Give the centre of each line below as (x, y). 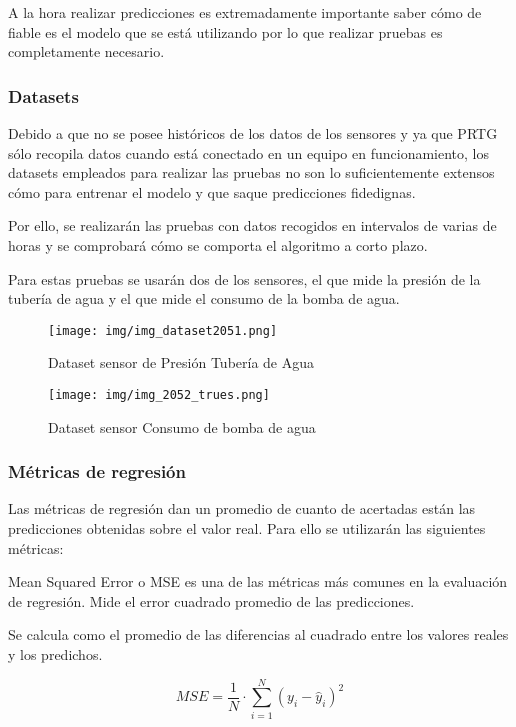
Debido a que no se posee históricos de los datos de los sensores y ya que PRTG (253, 133)
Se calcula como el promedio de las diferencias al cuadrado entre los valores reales (258, 634)
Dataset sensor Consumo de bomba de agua (182, 426)
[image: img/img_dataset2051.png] (163, 330)
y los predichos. (55, 654)
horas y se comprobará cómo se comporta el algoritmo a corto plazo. (218, 244)
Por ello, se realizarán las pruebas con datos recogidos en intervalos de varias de (252, 225)
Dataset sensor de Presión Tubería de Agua (181, 362)
